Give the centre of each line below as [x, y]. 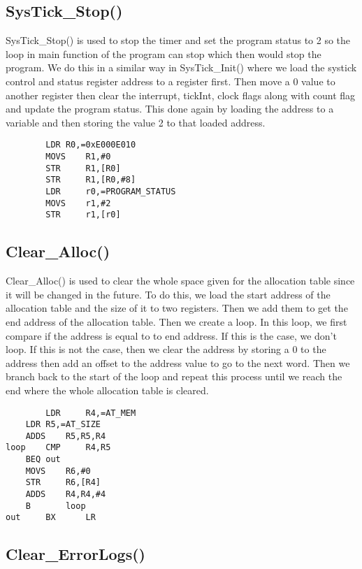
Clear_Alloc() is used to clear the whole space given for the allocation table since [180, 281]
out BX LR [51, 518]
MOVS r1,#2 [78, 203]
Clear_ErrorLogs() [75, 554]
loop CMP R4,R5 [58, 448]
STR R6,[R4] [63, 483]
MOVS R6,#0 [58, 471]
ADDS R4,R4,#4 [66, 495]
